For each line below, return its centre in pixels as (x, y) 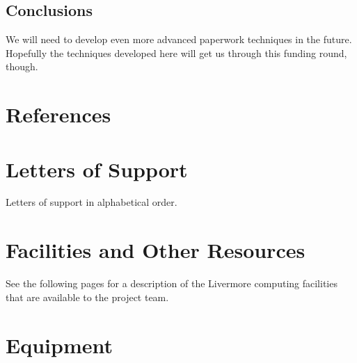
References (58, 114)
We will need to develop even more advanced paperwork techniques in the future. (179, 39)
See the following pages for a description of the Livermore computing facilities (172, 283)
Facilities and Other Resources (156, 250)
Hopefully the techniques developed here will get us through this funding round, (176, 53)
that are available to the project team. (87, 297)
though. (22, 66)
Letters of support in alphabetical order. (92, 202)
